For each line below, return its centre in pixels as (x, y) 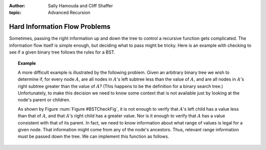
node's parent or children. (44, 100)
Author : (17, 6)
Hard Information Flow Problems (60, 27)
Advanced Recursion (69, 13)
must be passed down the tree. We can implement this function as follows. (94, 136)
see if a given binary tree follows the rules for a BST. (62, 52)
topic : (15, 13)
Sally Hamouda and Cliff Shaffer (81, 6)
